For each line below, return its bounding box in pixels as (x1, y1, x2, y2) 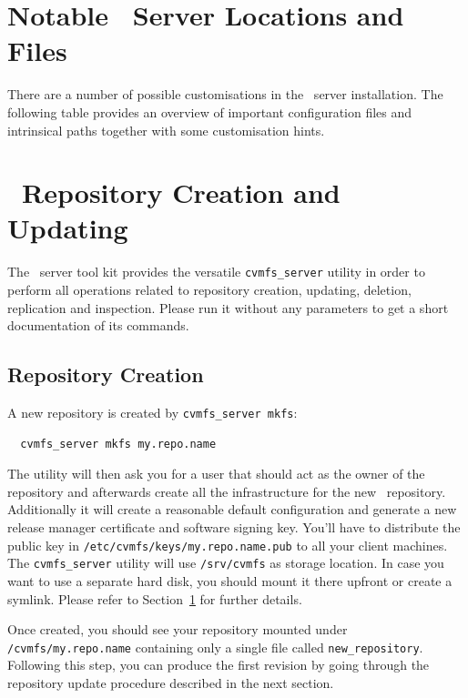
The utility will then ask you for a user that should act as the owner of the (7, 464, 425, 483)
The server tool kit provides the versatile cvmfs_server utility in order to (7, 262, 425, 281)
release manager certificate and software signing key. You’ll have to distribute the (7, 518, 461, 537)
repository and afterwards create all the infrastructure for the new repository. (7, 481, 446, 501)
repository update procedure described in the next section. (7, 673, 334, 693)
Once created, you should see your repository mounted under (7, 620, 348, 639)
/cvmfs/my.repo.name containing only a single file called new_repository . (7, 637, 423, 656)
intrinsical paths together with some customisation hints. (7, 120, 325, 139)
